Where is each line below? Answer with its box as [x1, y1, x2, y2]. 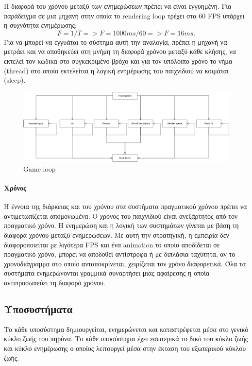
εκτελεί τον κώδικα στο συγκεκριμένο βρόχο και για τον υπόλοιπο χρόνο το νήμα [4, 55, 233, 66]
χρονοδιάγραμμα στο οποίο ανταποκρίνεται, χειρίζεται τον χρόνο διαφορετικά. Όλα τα [4, 258, 246, 268]
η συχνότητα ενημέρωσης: [4, 20, 77, 30]
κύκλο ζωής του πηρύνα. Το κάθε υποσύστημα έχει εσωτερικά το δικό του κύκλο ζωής [4, 333, 248, 344]
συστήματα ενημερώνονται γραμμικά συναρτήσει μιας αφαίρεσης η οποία [4, 268, 210, 278]
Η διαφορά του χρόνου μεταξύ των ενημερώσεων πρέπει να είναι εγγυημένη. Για [4, 1, 232, 11]
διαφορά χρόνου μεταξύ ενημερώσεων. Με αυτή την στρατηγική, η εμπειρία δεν [4, 230, 229, 240]
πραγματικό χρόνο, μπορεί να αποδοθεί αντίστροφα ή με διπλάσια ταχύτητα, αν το [4, 249, 235, 259]
